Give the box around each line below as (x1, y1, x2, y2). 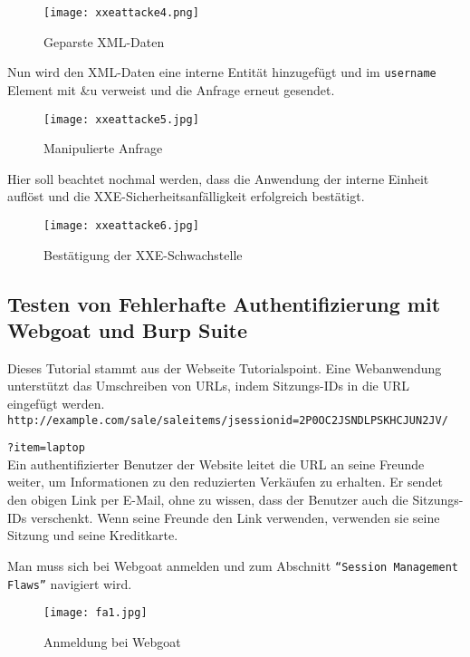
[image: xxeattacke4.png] (43, 6, 199, 19)
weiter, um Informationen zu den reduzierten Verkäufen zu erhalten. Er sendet (7, 472, 443, 491)
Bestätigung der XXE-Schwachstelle (43, 245, 243, 264)
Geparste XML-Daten (43, 32, 165, 51)
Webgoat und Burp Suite (7, 315, 248, 343)
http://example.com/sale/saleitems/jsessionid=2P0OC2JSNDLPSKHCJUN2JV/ (7, 413, 448, 427)
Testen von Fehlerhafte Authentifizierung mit (7, 289, 441, 317)
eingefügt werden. (7, 393, 105, 412)
